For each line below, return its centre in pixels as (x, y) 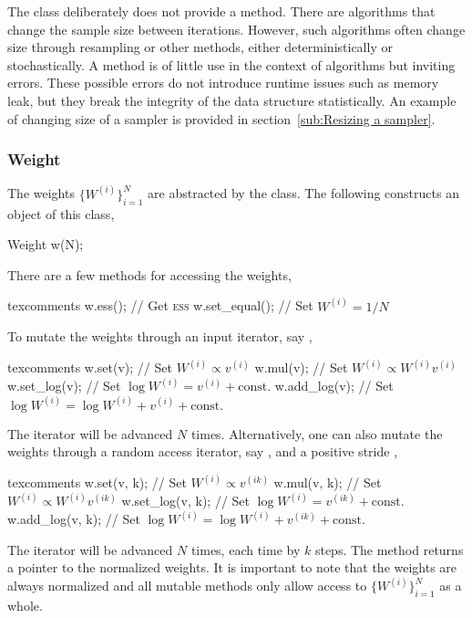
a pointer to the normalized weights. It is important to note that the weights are (232, 567)
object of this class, (61, 213)
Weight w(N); (46, 244)
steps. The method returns (389, 549)
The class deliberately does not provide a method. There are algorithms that (221, 11)
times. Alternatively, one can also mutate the (317, 433)
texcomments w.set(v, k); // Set (97, 482)
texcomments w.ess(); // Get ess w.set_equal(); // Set (160, 305)
